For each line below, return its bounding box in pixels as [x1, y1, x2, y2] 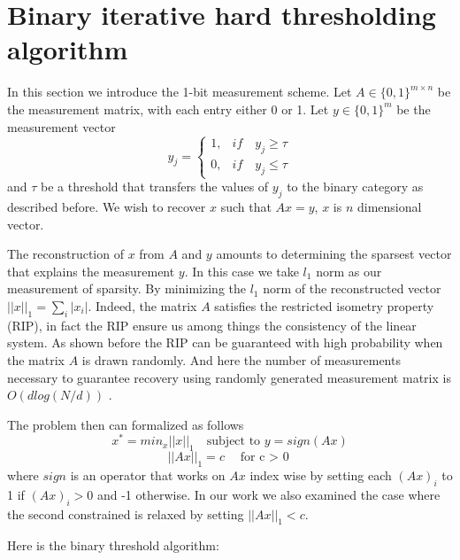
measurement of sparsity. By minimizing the [7, 279, 246, 298]
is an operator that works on [70, 466, 226, 485]
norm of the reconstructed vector [263, 279, 441, 298]
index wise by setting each [249, 466, 392, 485]
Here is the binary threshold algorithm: [7, 536, 219, 555]
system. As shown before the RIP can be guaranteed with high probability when [7, 333, 443, 352]
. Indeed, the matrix [88, 297, 197, 315]
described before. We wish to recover [7, 198, 206, 216]
